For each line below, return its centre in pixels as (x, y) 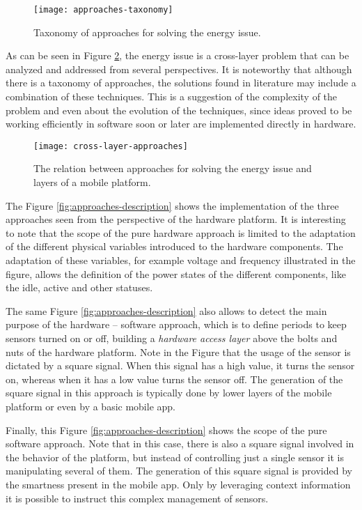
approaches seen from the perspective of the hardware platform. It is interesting (176, 219)
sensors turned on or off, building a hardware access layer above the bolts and (172, 338)
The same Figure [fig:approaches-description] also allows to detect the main (166, 310)
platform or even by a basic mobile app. (90, 406)
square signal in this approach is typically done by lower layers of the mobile (169, 393)
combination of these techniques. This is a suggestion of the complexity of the (172, 96)
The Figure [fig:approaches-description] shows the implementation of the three (172, 205)
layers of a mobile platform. (92, 182)
